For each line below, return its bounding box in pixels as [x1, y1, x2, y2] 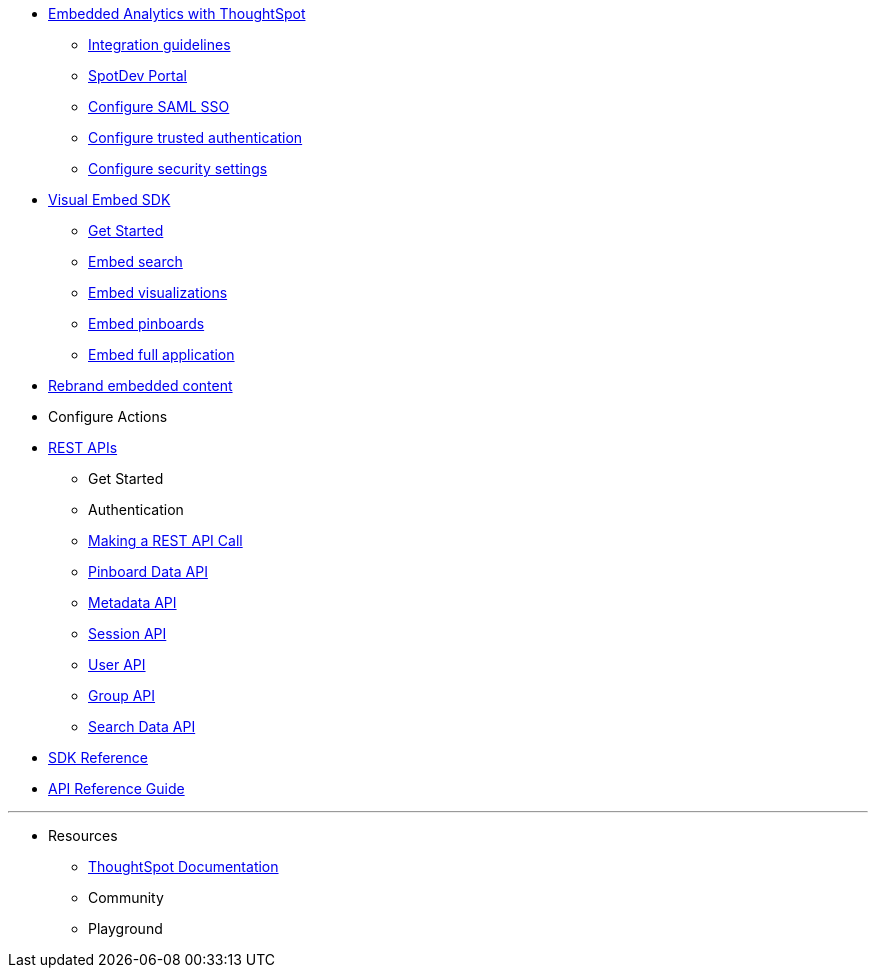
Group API [88, 687, 156, 704]
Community [88, 889, 164, 906]
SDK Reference [48, 749, 148, 766]
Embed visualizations [88, 284, 228, 301]
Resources [48, 827, 118, 844]
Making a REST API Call [88, 532, 243, 549]
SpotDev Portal [88, 67, 187, 84]
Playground [88, 920, 163, 937]
